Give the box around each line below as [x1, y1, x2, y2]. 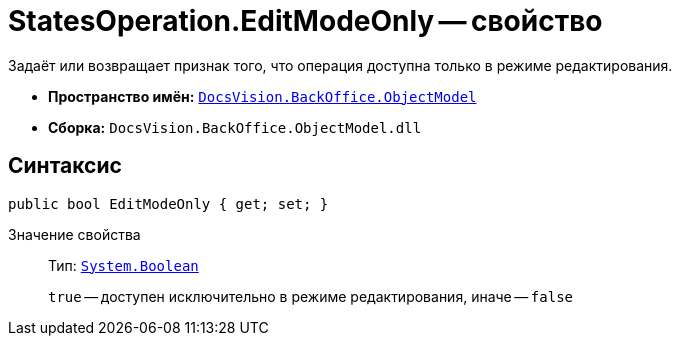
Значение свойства [8, 225, 141, 243]
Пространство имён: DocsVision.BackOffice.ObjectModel [48, 87, 477, 105]
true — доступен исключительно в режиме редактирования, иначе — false [48, 287, 573, 305]
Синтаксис [8, 153, 122, 179]
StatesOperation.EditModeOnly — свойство [8, 4, 603, 38]
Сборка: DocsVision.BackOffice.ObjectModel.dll [48, 118, 422, 136]
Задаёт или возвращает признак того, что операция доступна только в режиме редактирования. [8, 56, 673, 74]
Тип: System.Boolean [48, 256, 199, 274]
